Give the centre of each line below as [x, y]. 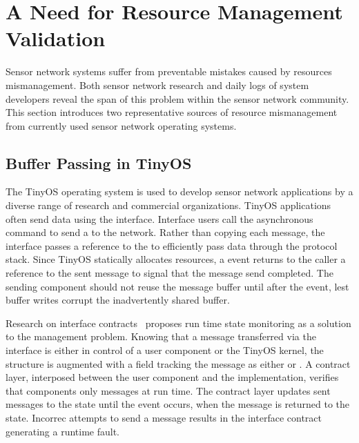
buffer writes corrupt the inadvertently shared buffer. [118, 300]
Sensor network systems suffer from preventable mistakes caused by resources [169, 71]
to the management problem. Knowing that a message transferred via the [161, 336]
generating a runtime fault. [62, 431]
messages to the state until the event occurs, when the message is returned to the [178, 404]
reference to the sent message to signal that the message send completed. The [169, 273]
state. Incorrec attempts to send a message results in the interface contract [164, 417]
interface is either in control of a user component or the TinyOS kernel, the [165, 350]
